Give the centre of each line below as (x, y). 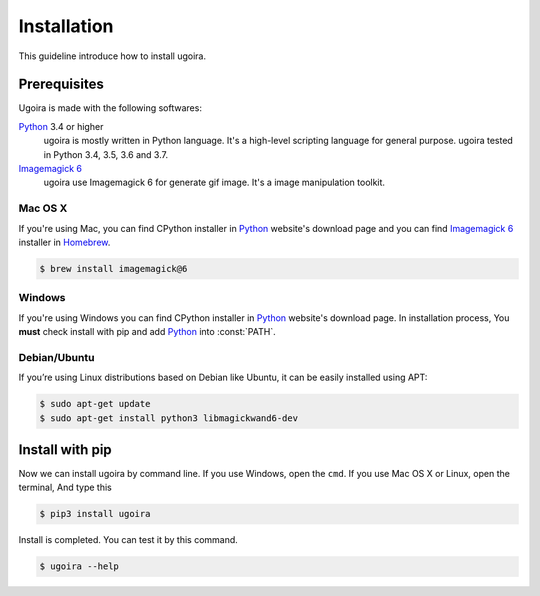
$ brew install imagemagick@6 (113, 268)
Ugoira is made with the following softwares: (110, 108)
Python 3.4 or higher (61, 126)
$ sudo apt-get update (95, 404)
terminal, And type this (65, 487)
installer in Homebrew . (64, 242)
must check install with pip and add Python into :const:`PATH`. (147, 332)
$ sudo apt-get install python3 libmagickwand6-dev (169, 418)
